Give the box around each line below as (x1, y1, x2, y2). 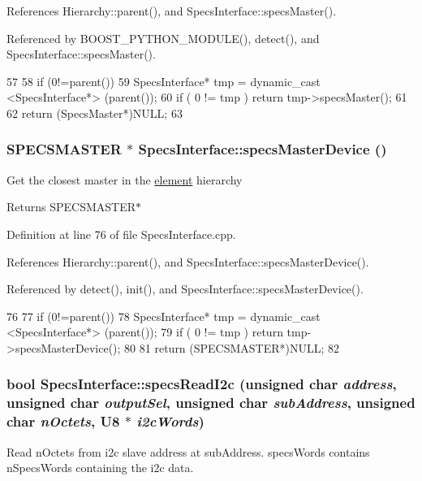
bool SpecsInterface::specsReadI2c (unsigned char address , (6, 374, 397, 394)
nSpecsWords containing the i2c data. (6, 459, 194, 476)
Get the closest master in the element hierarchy (6, 171, 243, 188)
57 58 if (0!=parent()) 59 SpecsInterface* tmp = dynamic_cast (6, 72, 321, 89)
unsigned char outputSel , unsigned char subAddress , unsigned (6, 392, 416, 413)
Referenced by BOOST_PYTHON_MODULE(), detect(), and (6, 29, 320, 46)
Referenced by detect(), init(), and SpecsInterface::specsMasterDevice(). (6, 280, 364, 297)
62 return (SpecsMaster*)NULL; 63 (6, 104, 183, 121)
